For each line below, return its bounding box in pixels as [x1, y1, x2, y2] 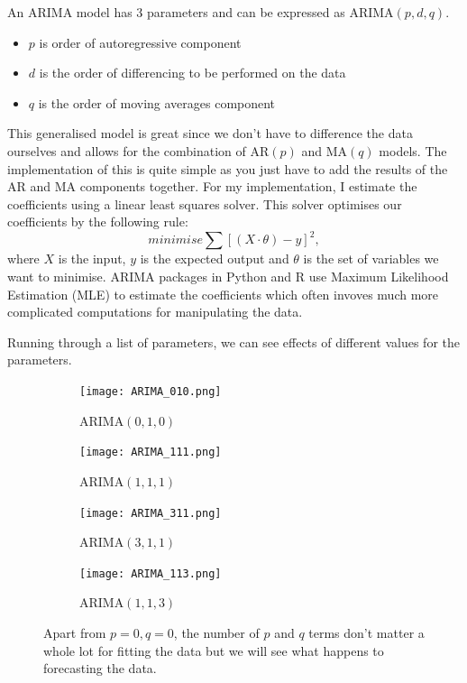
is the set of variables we [303, 249, 439, 268]
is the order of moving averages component [38, 93, 276, 112]
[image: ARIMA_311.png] [79, 506, 222, 520]
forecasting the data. [43, 659, 157, 678]
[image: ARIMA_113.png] [79, 567, 222, 580]
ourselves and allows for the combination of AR [7, 141, 270, 160]
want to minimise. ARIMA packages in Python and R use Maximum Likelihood [7, 267, 449, 286]
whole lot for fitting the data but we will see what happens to [43, 641, 384, 660]
